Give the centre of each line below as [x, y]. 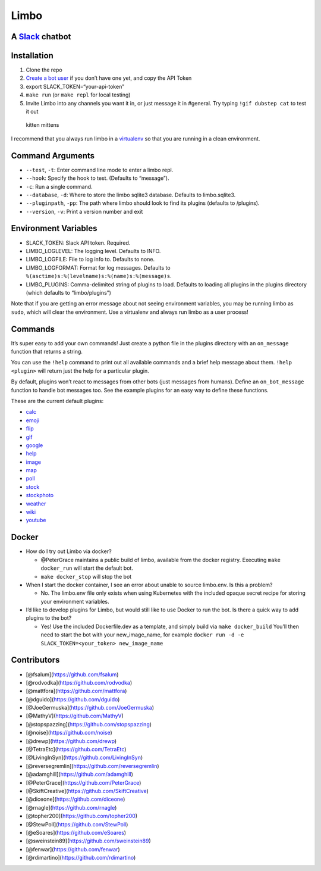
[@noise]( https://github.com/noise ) [69, 733]
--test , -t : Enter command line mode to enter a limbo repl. [100, 170]
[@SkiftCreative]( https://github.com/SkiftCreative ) [87, 791]
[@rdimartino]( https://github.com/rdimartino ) [81, 858]
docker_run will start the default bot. [87, 568]
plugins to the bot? [49, 618]
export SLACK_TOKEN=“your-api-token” [75, 86]
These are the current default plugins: [57, 401]
